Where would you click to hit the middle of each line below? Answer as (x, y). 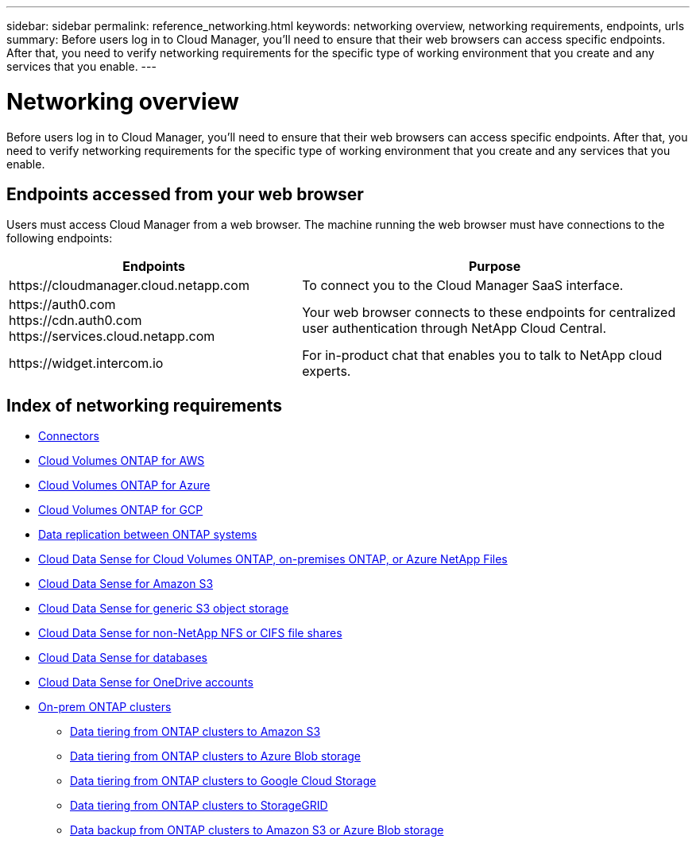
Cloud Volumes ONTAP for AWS (122, 461)
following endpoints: (60, 238)
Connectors (69, 436)
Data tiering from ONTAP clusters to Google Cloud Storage (223, 781)
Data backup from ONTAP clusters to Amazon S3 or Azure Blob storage (257, 830)
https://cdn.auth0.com (75, 321)
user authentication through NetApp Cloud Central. (454, 329)
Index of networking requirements (145, 405)
